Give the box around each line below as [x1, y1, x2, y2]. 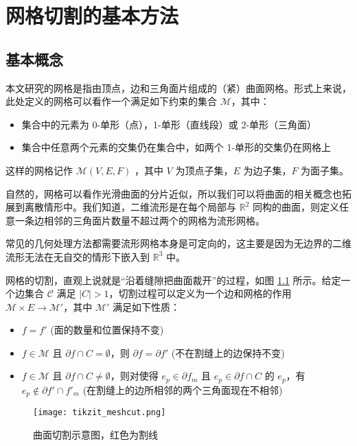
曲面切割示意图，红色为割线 [33, 427, 158, 442]
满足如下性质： [112, 299, 180, 314]
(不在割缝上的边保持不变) [171, 345, 285, 360]
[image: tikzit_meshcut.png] [33, 408, 166, 418]
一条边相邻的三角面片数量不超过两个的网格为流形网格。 [14, 213, 265, 227]
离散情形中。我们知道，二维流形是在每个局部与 [24, 200, 236, 214]
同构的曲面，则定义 [252, 200, 339, 214]
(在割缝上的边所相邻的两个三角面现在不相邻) [82, 382, 283, 397]
